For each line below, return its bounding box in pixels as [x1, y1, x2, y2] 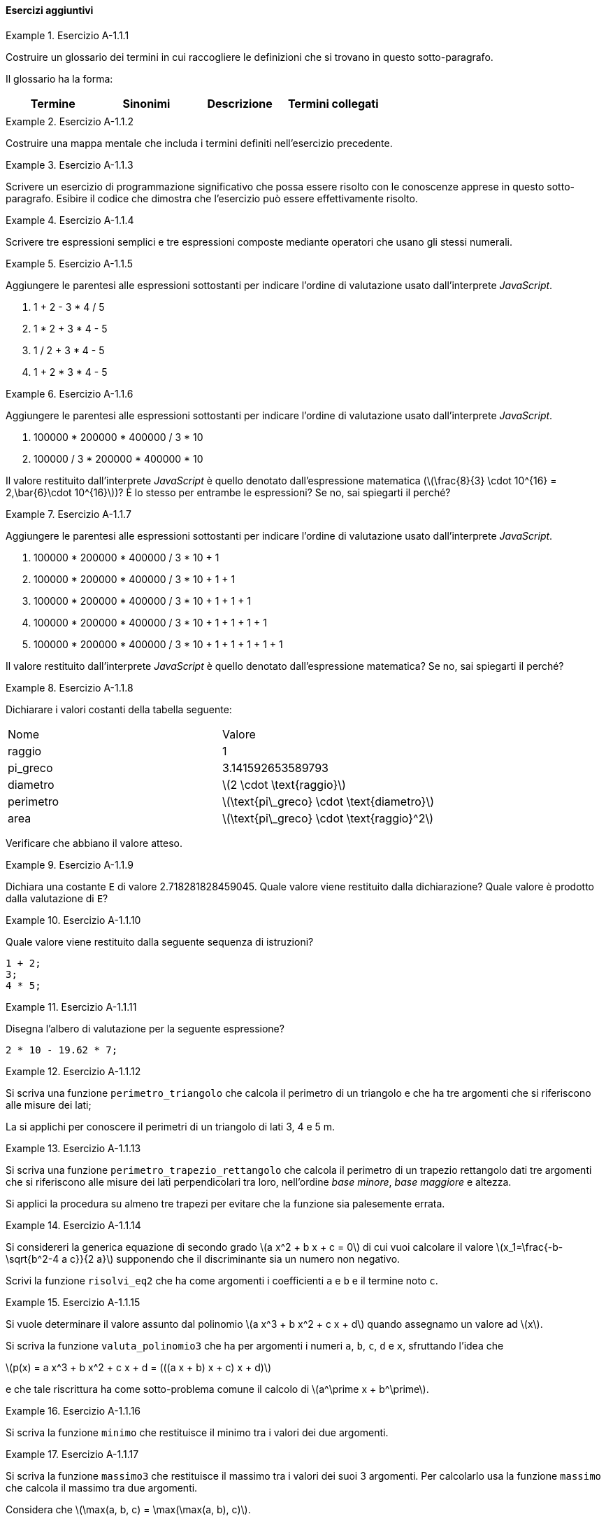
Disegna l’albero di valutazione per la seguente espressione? [6, 1022, 284, 1035]
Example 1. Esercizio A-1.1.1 [6, 29, 129, 41]
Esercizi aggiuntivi [6, 4, 94, 16]
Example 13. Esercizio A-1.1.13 [6, 1142, 141, 1154]
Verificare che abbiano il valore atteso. [6, 836, 183, 849]
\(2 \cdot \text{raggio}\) [222, 777, 346, 792]
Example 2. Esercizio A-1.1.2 [6, 115, 134, 127]
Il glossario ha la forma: [6, 72, 113, 85]
